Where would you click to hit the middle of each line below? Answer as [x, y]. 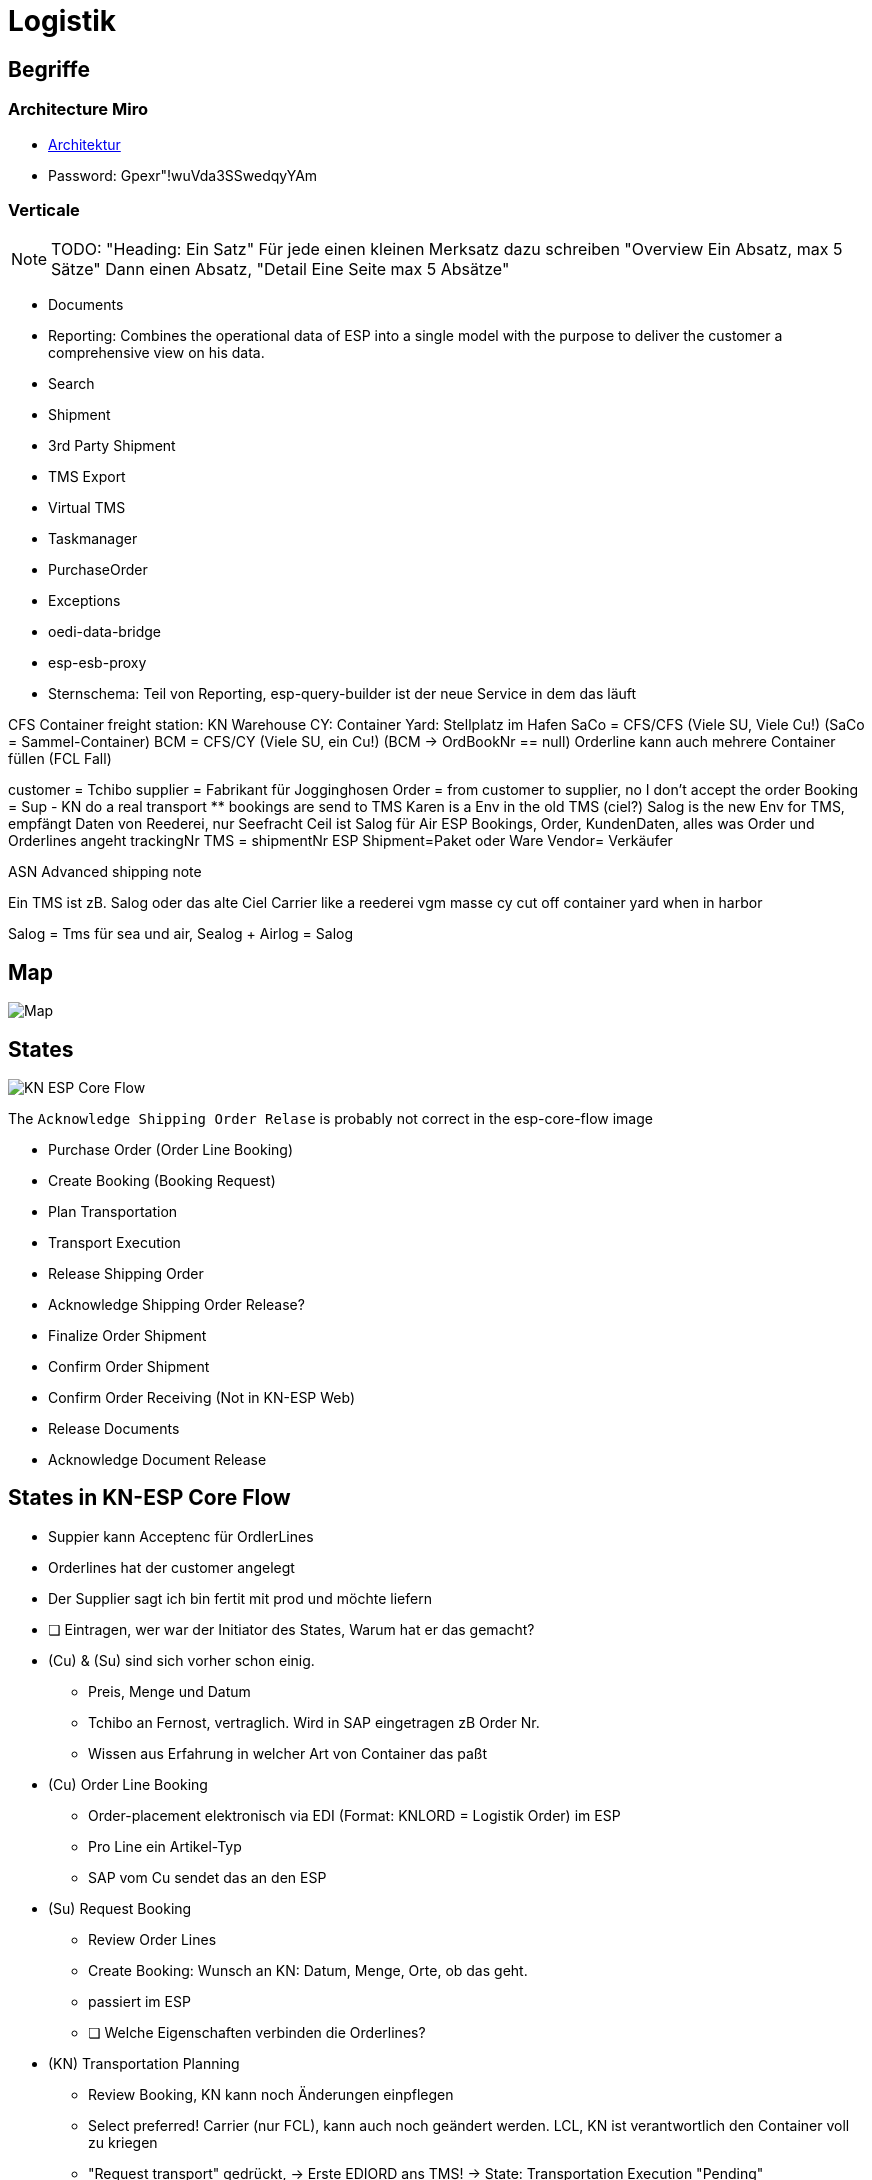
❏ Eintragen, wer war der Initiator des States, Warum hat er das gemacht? [291, 1629]
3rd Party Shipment [112, 446]
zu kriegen [123, 2142]
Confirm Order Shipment [129, 1366]
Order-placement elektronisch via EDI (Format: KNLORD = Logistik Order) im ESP [354, 1815]
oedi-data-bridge [105, 632]
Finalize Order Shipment [127, 1335]
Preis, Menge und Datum [169, 1691]
